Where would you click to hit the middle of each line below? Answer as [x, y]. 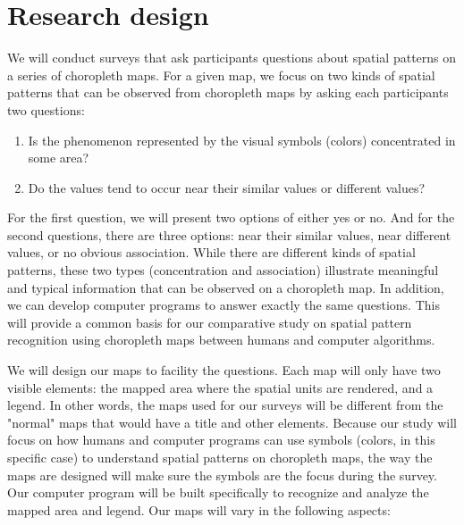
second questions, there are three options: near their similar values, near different [229, 234]
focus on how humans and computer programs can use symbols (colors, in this [221, 440]
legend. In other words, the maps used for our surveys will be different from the [225, 405]
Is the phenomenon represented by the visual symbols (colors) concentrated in [242, 140]
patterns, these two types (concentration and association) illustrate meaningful [223, 270]
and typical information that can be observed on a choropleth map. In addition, [226, 287]
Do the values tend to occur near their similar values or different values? [227, 187]
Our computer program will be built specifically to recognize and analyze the [218, 492]
